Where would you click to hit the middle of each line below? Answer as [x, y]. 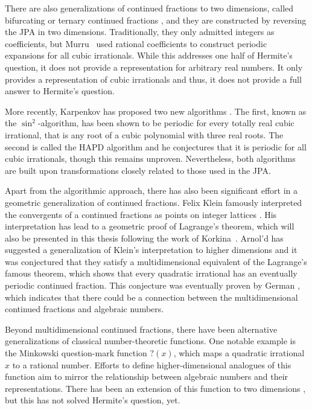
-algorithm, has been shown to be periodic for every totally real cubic [166, 123]
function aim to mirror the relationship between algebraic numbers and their [147, 376]
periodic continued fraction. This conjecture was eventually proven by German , [152, 285]
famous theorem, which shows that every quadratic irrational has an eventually [151, 273]
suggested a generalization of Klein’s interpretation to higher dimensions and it [151, 250]
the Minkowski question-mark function [76, 353]
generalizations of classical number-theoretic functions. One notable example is [150, 341]
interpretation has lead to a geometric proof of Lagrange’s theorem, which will [150, 226]
